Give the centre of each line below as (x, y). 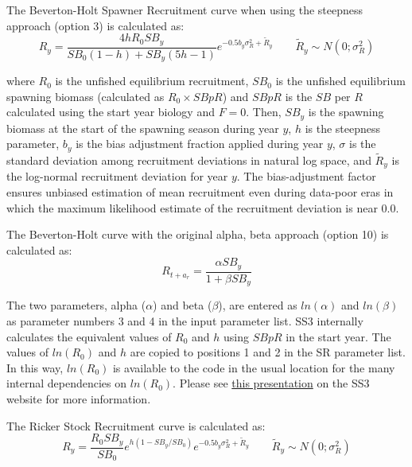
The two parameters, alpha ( (76, 305)
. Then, (264, 112)
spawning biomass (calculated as (86, 96)
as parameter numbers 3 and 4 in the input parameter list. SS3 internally (185, 320)
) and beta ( (183, 305)
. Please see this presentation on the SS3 (271, 383)
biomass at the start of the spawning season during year (143, 128)
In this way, (35, 367)
